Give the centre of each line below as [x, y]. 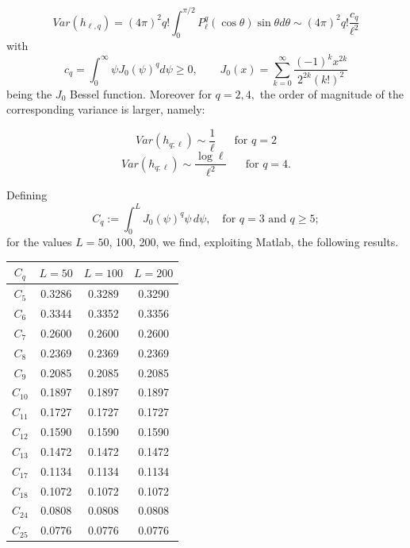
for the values [39, 242]
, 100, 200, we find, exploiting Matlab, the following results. [254, 242]
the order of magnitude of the [331, 93]
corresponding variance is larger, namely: [106, 109]
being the [29, 93]
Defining [27, 195]
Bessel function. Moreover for [140, 93]
